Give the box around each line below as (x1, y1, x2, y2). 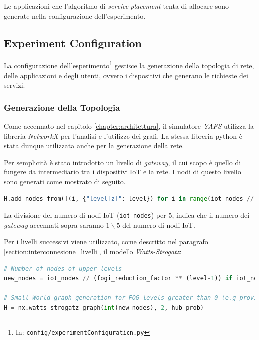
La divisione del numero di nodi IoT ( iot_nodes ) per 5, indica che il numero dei (4, 210, 250, 220)
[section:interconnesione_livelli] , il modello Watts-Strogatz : (4, 246, 182, 257)
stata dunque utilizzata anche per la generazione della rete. (4, 140, 184, 151)
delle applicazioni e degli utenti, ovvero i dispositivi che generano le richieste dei (4, 70, 248, 80)
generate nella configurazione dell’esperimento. (4, 10, 146, 21)
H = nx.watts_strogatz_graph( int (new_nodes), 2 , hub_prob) (4, 304, 204, 312)
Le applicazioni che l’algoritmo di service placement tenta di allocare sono (4, 1, 229, 11)
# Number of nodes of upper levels (4, 265, 122, 272)
